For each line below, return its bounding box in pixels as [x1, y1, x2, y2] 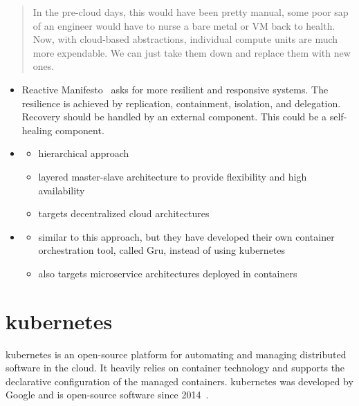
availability [38, 183, 85, 197]
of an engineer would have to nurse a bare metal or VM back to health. [33, 18, 335, 33]
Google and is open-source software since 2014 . [6, 387, 209, 402]
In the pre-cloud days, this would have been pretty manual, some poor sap [33, 5, 349, 19]
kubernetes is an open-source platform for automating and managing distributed [6, 347, 347, 361]
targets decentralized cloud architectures [38, 206, 210, 221]
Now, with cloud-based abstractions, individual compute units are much [33, 32, 338, 46]
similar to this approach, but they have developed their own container [38, 229, 335, 243]
